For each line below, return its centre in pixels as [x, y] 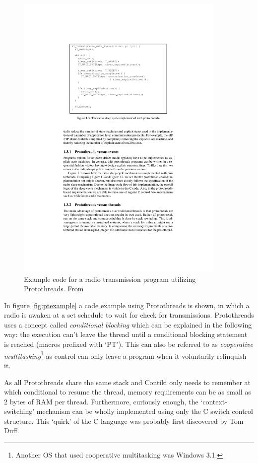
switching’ [19, 411]
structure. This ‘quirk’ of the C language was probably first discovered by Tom [124, 421]
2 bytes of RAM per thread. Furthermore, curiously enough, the [101, 401]
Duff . [12, 430]
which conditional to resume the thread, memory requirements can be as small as [128, 392]
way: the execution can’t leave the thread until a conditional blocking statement [126, 334]
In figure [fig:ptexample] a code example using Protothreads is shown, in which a [127, 305]
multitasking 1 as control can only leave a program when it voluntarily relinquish [125, 355]
